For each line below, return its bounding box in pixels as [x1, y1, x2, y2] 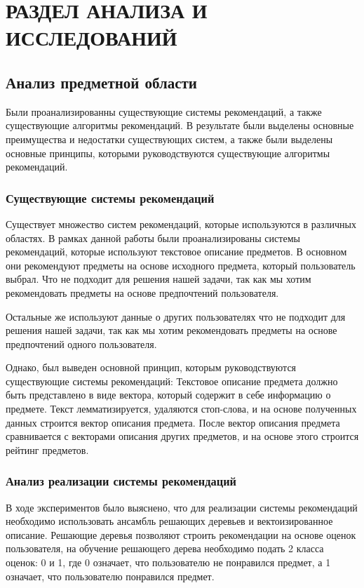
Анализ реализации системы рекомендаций [6, 472, 237, 490]
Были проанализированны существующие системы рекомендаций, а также [6, 104, 322, 119]
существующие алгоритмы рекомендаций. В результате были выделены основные [6, 118, 354, 133]
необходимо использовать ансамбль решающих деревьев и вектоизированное [6, 514, 333, 528]
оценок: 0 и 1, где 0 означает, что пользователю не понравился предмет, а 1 [6, 555, 331, 570]
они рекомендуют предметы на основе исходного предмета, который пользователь [6, 258, 356, 272]
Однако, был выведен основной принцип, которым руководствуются [6, 360, 297, 375]
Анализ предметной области [6, 71, 197, 93]
